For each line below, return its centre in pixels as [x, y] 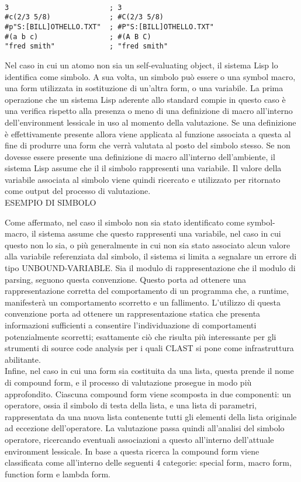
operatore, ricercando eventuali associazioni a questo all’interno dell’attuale [139, 439]
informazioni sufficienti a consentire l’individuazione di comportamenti [131, 325]
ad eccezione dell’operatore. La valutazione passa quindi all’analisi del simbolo [145, 428]
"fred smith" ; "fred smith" [87, 46]
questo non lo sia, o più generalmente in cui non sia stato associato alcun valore [148, 245]
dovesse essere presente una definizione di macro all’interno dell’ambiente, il [140, 156]
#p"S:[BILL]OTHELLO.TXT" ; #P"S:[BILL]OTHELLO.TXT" [109, 27]
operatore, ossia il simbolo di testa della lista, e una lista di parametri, [131, 405]
